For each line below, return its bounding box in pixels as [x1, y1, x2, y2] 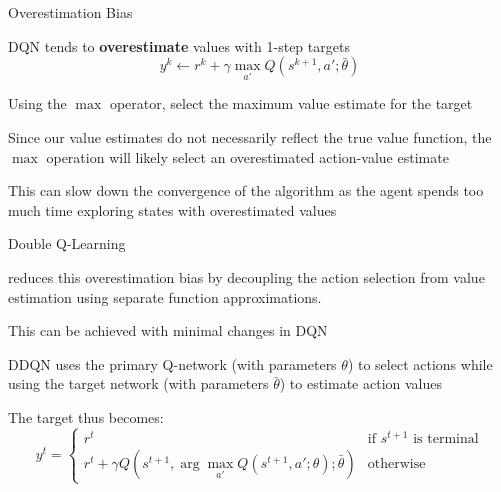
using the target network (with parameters [8, 373, 269, 394]
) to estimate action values [279, 373, 443, 394]
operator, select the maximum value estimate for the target [109, 93, 473, 114]
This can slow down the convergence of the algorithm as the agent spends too [8, 180, 484, 201]
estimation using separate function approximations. [8, 286, 322, 307]
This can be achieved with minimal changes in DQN [8, 320, 328, 341]
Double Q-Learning [8, 233, 126, 254]
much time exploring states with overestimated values [8, 199, 337, 220]
